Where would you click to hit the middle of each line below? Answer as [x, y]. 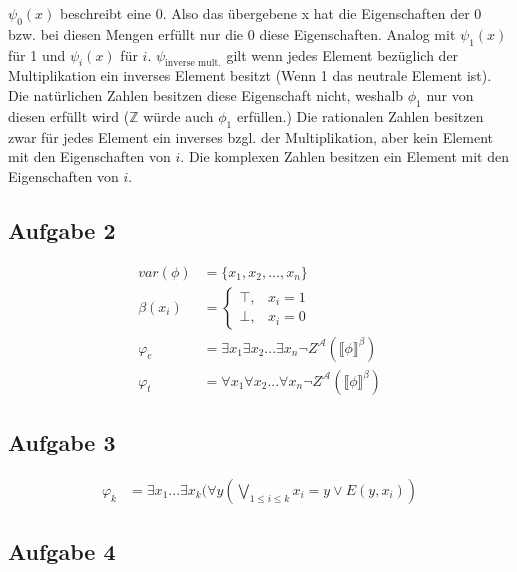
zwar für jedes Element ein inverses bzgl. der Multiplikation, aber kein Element [250, 136]
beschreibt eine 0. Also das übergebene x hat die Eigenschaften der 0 [270, 13]
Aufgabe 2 [62, 229]
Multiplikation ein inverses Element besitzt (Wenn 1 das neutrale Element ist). [250, 75]
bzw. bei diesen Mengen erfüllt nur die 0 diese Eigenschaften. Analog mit [232, 33]
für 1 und [37, 54]
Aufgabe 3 [62, 442]
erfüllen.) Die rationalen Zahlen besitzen [360, 115]
